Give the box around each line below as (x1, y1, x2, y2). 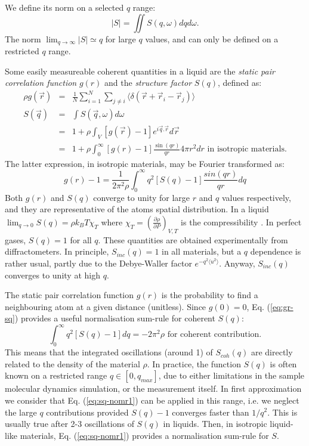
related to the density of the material (5, 357, 140, 370)
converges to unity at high (5, 268, 100, 281)
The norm (5, 32, 41, 45)
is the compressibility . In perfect (181, 215, 302, 228)
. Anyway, (219, 256, 255, 269)
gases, (5, 233, 26, 246)
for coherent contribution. (167, 330, 262, 339)
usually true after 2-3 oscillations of (5, 417, 134, 430)
